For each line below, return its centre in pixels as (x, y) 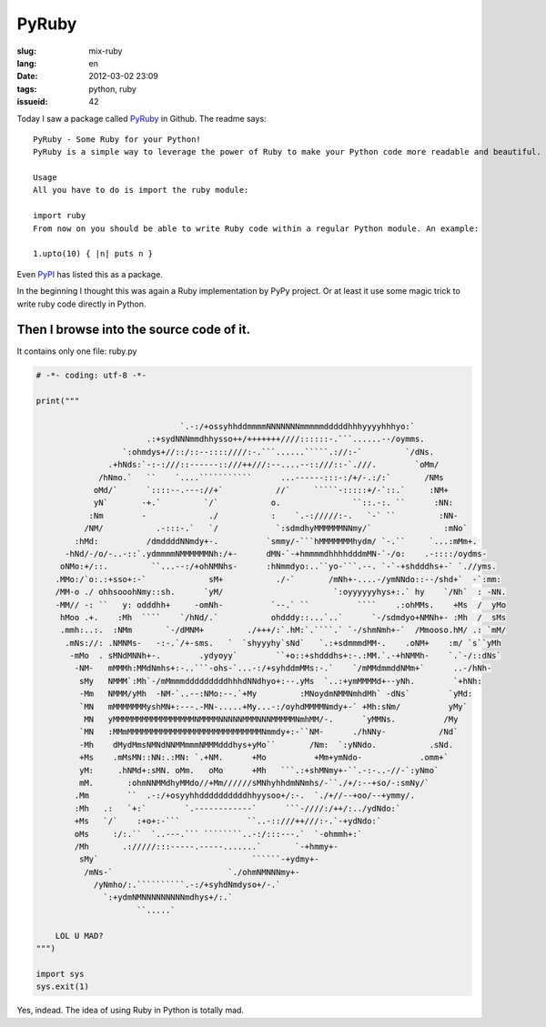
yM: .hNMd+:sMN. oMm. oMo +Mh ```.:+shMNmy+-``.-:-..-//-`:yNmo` (259, 770)
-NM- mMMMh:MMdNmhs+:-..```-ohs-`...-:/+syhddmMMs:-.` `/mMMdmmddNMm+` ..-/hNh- (283, 668)
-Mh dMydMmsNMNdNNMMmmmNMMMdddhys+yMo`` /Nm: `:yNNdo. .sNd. (266, 745)
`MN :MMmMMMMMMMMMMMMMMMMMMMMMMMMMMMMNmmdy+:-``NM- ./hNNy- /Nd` (268, 732)
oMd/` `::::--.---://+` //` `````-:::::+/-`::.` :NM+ (271, 490)
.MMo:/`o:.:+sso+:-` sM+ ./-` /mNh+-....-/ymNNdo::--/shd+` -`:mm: (278, 579)
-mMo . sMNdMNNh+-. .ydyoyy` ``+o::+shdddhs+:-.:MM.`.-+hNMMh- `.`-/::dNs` (286, 656)
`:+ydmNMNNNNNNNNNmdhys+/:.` (168, 897)
